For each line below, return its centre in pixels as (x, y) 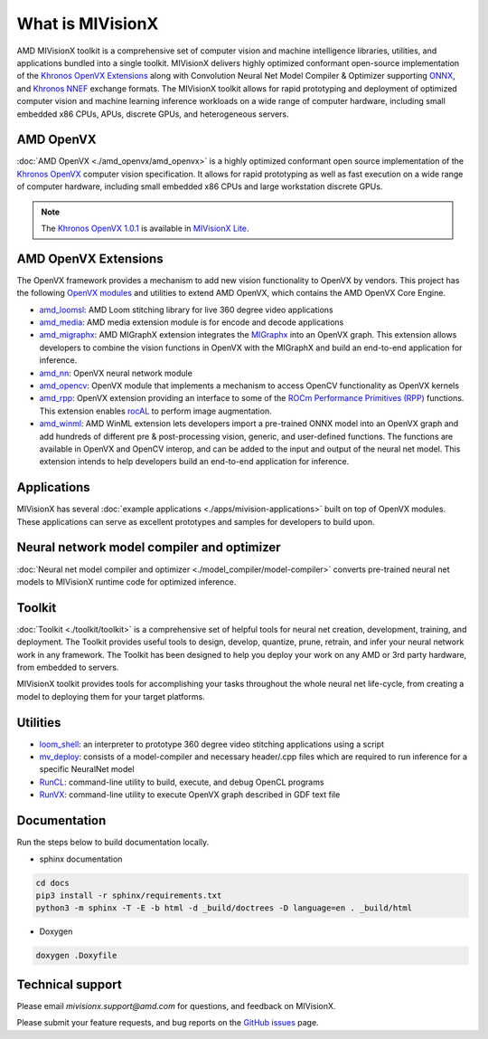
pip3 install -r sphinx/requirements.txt (129, 895)
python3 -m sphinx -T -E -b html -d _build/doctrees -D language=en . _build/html (224, 908)
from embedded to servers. (68, 667)
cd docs (52, 883)
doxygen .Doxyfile (76, 956)
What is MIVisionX (88, 24)
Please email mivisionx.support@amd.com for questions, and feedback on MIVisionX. (176, 1006)
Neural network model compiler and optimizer (149, 548)
